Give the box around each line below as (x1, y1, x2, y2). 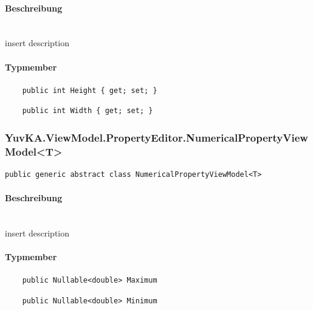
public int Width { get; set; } (22, 106, 153, 115)
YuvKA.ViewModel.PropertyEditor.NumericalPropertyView (5, 129, 308, 145)
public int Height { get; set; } (22, 86, 157, 95)
